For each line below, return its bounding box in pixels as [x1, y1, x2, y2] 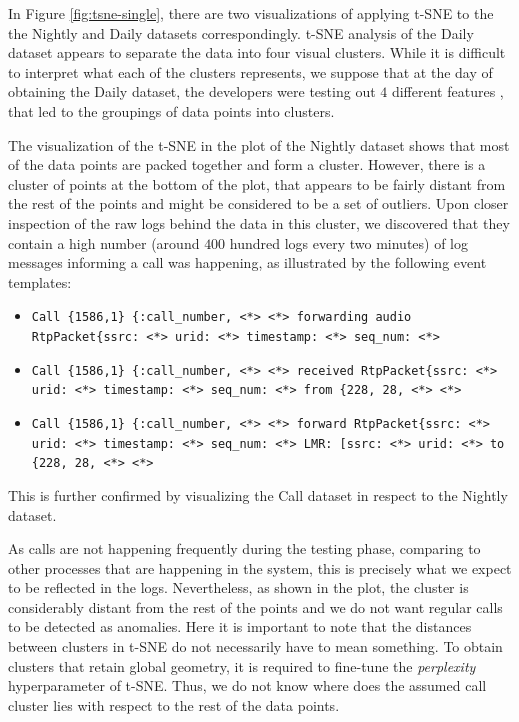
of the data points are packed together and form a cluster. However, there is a [8, 154, 486, 175]
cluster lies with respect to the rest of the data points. [8, 694, 340, 715]
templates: [8, 271, 72, 292]
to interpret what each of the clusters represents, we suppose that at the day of [8, 61, 493, 82]
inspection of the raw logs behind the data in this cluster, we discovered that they [8, 212, 510, 233]
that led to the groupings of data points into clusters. [8, 100, 335, 121]
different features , [391, 81, 504, 102]
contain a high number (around [8, 232, 200, 253]
